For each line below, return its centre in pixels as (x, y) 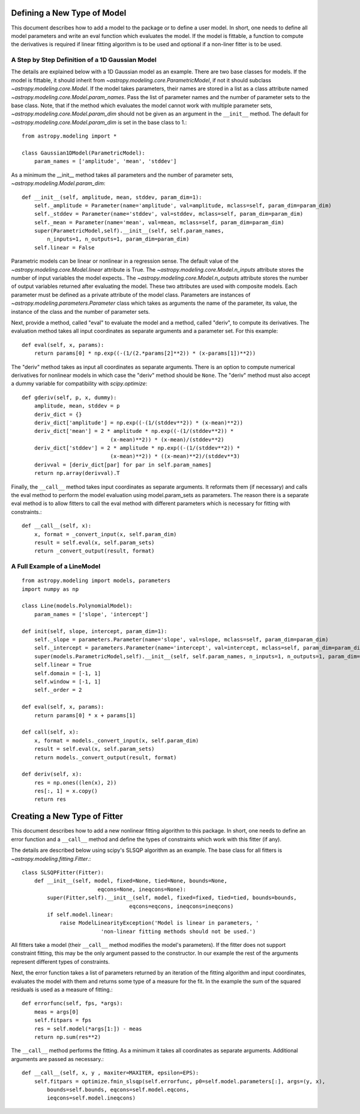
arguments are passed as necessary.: (58, 1059)
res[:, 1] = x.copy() (66, 791)
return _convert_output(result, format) (94, 551)
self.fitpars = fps (63, 1020)
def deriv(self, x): (52, 774)
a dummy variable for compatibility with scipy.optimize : (79, 384)
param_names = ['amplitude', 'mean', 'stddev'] (105, 161)
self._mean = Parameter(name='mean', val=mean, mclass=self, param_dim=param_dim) (159, 222)
